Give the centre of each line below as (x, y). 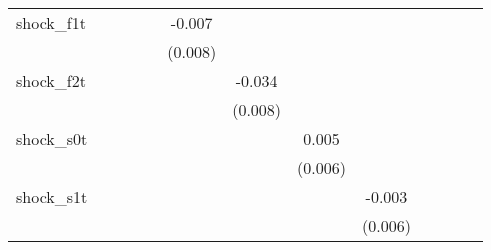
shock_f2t (51, 80)
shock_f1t (51, 22)
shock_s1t (52, 196)
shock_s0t (52, 138)
